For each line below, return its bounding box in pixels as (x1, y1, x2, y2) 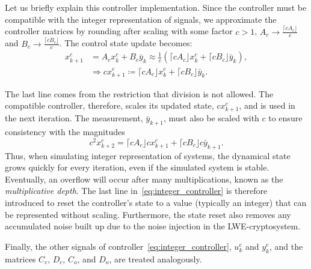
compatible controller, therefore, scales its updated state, (5, 99, 214, 112)
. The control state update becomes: (59, 37, 192, 49)
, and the (269, 240, 303, 252)
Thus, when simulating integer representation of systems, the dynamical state (5, 149, 291, 162)
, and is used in (239, 99, 295, 112)
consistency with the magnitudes (5, 125, 125, 138)
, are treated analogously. (109, 252, 202, 265)
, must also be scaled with (163, 112, 259, 124)
